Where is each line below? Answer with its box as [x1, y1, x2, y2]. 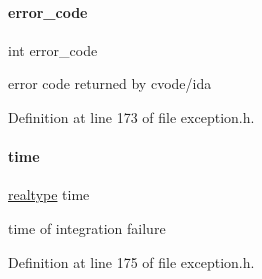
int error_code [8, 39, 98, 60]
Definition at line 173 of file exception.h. [8, 106, 255, 127]
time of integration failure [8, 217, 166, 238]
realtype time [8, 184, 90, 205]
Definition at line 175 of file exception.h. [8, 251, 255, 272]
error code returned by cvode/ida [8, 73, 212, 94]
